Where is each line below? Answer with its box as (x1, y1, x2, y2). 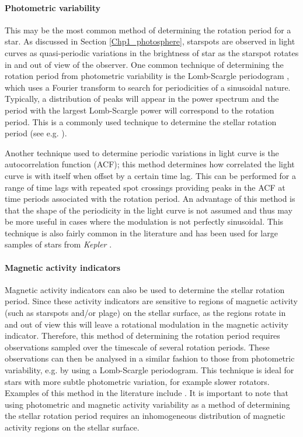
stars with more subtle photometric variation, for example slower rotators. (5, 375, 270, 387)
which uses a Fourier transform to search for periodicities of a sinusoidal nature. (5, 81, 291, 93)
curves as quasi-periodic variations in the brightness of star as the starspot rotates (5, 46, 299, 59)
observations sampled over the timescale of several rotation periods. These (5, 340, 270, 353)
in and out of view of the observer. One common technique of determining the (5, 58, 284, 70)
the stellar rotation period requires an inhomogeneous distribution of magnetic (5, 410, 285, 422)
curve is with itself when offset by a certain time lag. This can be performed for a (5, 169, 297, 181)
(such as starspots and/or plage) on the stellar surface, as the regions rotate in (5, 307, 286, 319)
